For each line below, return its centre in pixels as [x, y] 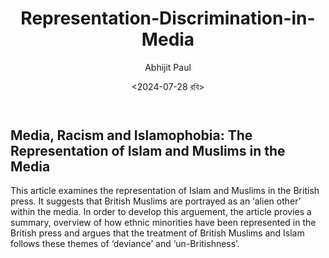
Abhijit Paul [168, 67]
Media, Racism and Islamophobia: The [131, 135]
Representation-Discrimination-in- [168, 18]
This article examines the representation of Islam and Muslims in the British [165, 191]
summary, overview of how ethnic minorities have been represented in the [163, 223]
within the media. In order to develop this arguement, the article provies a [161, 212]
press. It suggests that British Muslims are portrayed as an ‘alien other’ [156, 201]
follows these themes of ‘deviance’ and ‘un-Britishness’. [125, 244]
